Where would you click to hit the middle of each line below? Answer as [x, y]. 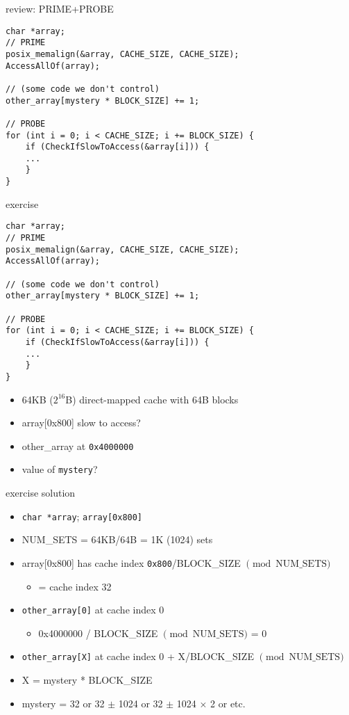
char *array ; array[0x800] [82, 516]
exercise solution [41, 493]
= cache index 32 [75, 586]
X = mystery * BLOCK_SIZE [87, 680]
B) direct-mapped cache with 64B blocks [152, 399]
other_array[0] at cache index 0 [93, 610]
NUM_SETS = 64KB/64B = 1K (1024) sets [117, 539]
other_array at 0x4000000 [78, 445]
